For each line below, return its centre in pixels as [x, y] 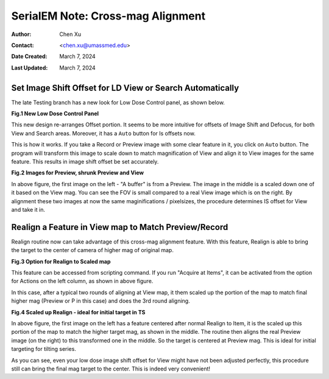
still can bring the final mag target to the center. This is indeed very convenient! [111, 369]
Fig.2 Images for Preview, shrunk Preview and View [78, 173]
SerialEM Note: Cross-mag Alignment [108, 16]
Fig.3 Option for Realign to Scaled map [61, 261]
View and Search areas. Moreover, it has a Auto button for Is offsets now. [104, 133]
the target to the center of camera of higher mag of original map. [92, 250]
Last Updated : [30, 68]
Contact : [23, 45]
